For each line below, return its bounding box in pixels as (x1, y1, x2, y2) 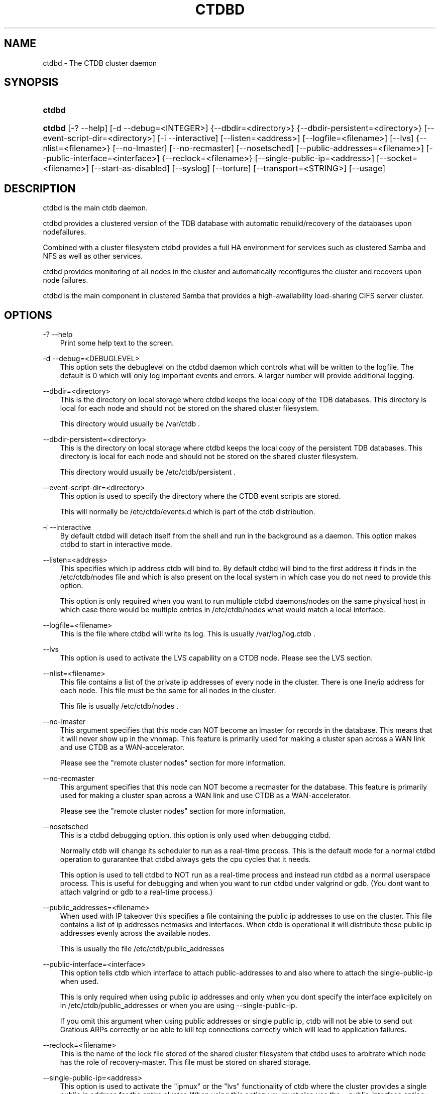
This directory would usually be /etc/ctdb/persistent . (60, 468, 236, 477)
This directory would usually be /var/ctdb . (60, 419, 200, 428)
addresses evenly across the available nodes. (60, 929, 211, 938)
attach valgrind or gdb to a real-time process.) (60, 888, 213, 897)
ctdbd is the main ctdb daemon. (43, 203, 148, 212)
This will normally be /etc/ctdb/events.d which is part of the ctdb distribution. (60, 507, 315, 516)
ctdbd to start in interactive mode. (60, 540, 172, 549)
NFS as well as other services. (43, 252, 143, 261)
